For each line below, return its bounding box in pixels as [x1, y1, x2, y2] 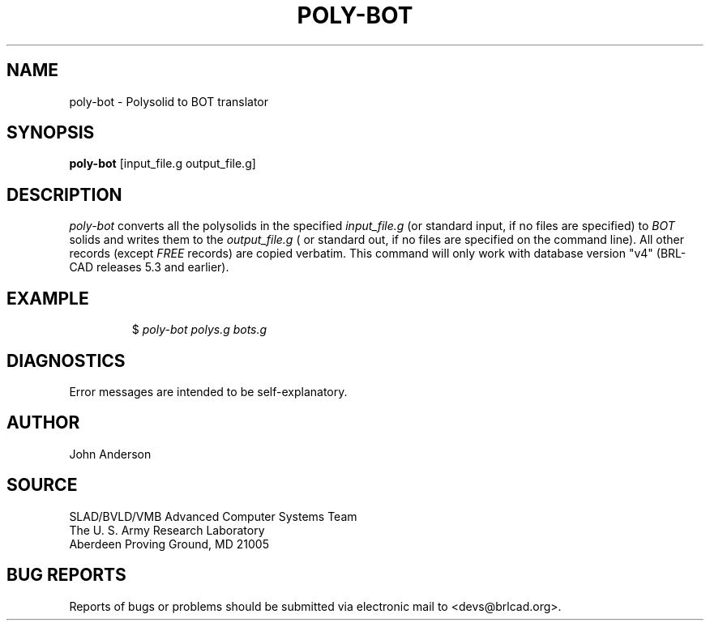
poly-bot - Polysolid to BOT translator [69, 94, 269, 109]
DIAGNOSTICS [6, 350, 126, 371]
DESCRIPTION [6, 184, 122, 205]
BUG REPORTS [6, 565, 126, 586]
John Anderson [69, 446, 152, 461]
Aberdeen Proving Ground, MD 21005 [69, 536, 269, 551]
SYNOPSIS [6, 122, 95, 143]
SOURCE [6, 475, 78, 496]
